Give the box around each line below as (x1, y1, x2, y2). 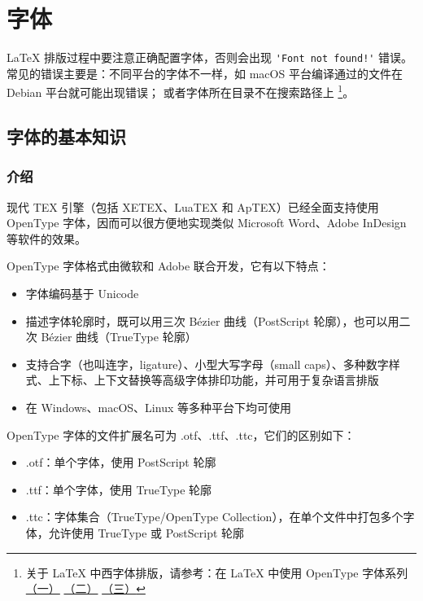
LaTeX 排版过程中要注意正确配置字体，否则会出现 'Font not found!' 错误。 (7, 49, 413, 66)
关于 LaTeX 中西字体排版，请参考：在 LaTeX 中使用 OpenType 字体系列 (25, 564, 408, 581)
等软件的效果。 (7, 230, 86, 247)
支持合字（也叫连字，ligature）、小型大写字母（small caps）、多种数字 (25, 355, 389, 372)
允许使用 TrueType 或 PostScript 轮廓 (48, 524, 245, 541)
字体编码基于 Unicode (25, 285, 139, 301)
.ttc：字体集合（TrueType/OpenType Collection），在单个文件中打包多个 (25, 508, 403, 525)
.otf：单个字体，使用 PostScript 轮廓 (25, 454, 216, 471)
